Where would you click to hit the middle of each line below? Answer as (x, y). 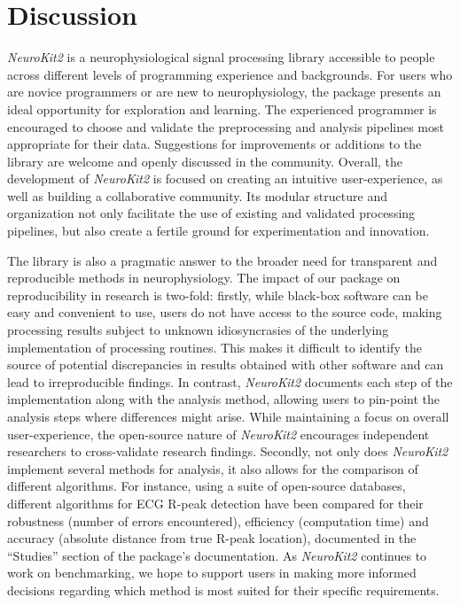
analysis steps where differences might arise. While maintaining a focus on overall (228, 416)
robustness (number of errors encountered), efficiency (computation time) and (218, 520)
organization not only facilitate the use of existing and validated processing (211, 213)
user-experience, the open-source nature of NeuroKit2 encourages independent (218, 434)
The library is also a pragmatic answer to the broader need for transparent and (222, 260)
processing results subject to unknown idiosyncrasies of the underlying (198, 330)
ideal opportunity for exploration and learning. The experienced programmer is (222, 109)
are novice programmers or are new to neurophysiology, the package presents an (224, 92)
